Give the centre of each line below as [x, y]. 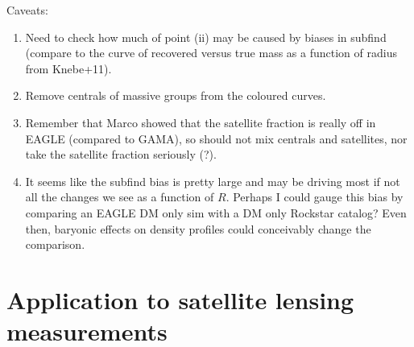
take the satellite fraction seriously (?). [121, 154]
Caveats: [27, 10]
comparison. [55, 244]
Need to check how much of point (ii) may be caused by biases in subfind [206, 37]
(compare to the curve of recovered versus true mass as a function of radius [211, 53]
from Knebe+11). [68, 68]
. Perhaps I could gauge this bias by [315, 197]
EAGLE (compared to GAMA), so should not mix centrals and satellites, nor [216, 138]
